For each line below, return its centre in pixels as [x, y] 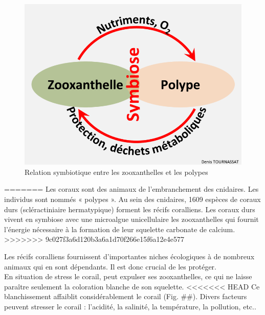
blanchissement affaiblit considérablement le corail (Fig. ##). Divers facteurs [126, 296]
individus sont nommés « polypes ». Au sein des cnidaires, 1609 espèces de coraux [132, 199]
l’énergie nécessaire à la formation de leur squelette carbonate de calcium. [120, 229]
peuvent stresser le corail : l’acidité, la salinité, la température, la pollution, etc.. [130, 306]
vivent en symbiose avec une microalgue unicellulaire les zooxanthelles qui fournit [131, 219]
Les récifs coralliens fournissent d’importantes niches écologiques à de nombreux [129, 256]
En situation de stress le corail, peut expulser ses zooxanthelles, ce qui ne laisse [128, 276]
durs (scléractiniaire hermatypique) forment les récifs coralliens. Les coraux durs [130, 209]
